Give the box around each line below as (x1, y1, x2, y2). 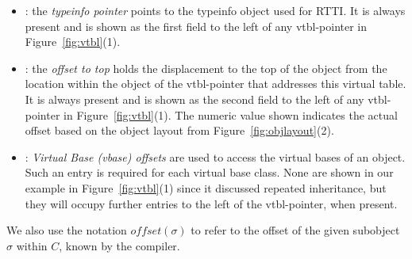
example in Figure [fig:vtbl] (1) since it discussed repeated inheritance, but (25, 179, 387, 196)
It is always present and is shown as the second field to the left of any (25, 90, 364, 107)
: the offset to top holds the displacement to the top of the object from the (25, 59, 387, 76)
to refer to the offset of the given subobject (191, 222, 400, 238)
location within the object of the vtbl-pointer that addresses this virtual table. (25, 75, 406, 92)
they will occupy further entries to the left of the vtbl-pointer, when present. (25, 195, 398, 211)
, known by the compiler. (59, 237, 180, 253)
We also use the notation (6, 222, 127, 238)
